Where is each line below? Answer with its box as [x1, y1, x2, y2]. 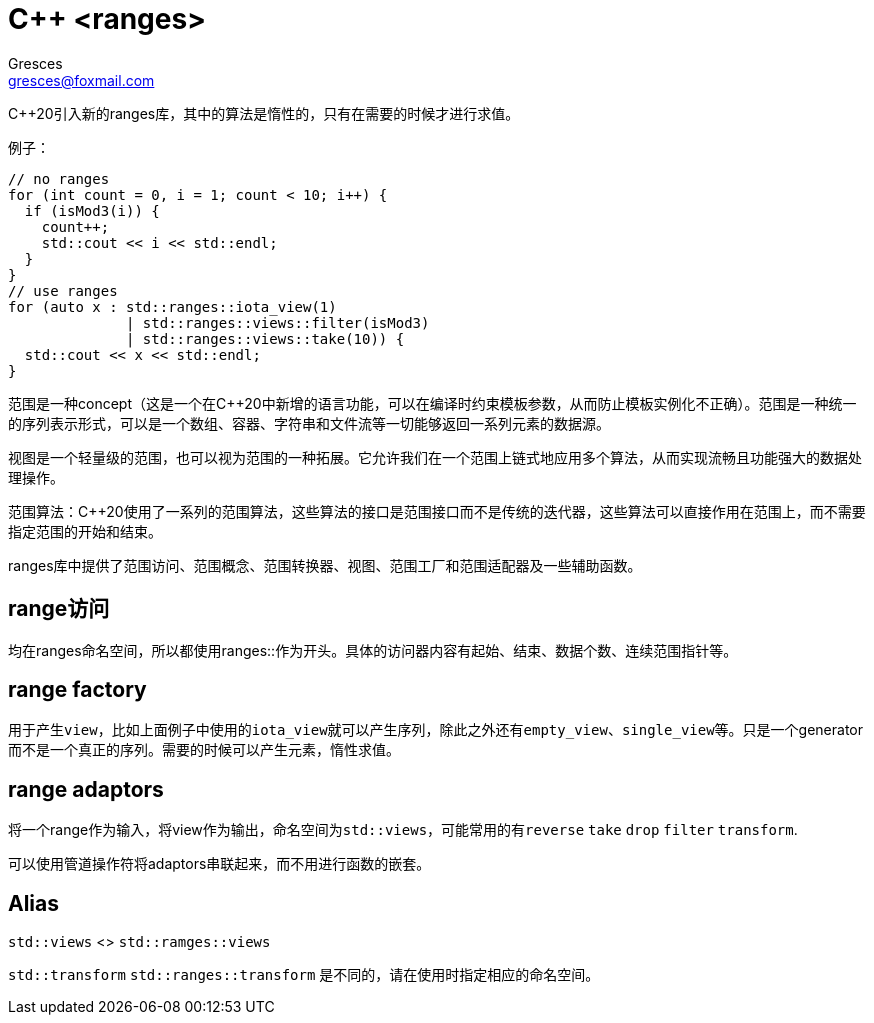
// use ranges [8, 282, 118, 299]
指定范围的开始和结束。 [8, 522, 162, 540]
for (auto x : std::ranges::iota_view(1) [8, 298, 337, 315]
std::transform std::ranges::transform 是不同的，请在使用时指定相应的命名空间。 [8, 966, 600, 984]
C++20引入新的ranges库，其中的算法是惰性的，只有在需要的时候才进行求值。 [8, 104, 520, 122]
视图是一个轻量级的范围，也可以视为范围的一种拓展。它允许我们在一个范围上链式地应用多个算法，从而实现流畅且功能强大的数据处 [8, 448, 862, 466]
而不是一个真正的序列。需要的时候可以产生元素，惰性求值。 [8, 741, 400, 759]
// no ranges [8, 170, 110, 187]
